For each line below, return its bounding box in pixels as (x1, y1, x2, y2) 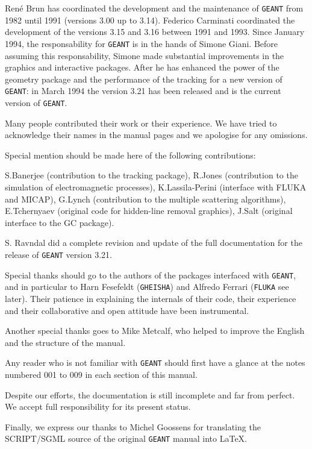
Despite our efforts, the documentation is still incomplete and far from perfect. (5, 388, 295, 401)
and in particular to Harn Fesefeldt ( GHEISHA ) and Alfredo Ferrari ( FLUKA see (5, 280, 289, 293)
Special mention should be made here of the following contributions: (5, 148, 256, 161)
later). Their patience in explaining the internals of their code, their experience (5, 292, 296, 304)
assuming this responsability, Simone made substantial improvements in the (5, 49, 284, 61)
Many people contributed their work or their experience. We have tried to (5, 116, 277, 129)
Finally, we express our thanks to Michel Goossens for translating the (5, 420, 261, 433)
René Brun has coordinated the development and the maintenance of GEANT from (5, 2, 304, 14)
